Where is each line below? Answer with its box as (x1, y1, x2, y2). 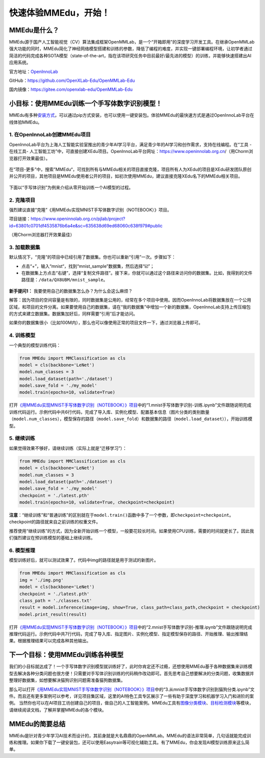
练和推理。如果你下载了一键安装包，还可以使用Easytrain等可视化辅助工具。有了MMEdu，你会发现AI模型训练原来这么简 (9, 739, 250, 745)
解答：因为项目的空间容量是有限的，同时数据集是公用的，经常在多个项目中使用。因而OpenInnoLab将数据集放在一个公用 (9, 297, 251, 303)
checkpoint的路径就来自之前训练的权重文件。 (9, 519, 101, 525)
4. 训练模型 (9, 332, 35, 339)
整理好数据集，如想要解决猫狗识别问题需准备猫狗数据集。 (9, 677, 125, 683)
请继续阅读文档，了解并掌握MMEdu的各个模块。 (9, 707, 106, 713)
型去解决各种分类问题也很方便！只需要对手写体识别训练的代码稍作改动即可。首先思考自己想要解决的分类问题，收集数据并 (9, 670, 254, 676)
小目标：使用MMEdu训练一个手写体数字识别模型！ (9, 100, 162, 108)
